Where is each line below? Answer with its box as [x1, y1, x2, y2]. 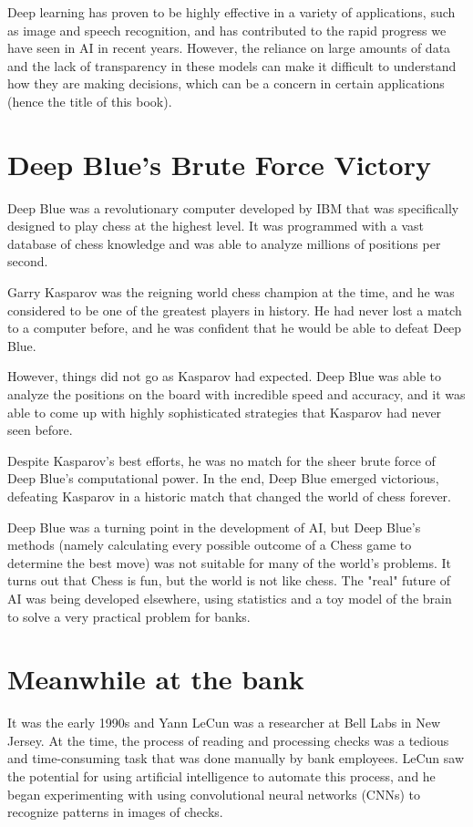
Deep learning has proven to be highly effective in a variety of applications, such [7, 3, 456, 21]
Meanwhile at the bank [7, 660, 304, 698]
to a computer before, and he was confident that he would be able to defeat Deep [7, 318, 462, 337]
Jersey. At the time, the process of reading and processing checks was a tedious [7, 730, 449, 749]
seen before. [7, 420, 73, 439]
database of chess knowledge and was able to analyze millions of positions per [7, 233, 441, 253]
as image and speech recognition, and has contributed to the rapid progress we [7, 20, 447, 39]
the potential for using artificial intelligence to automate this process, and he [7, 767, 436, 786]
